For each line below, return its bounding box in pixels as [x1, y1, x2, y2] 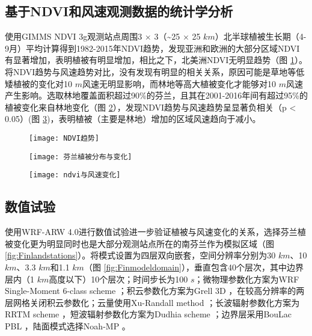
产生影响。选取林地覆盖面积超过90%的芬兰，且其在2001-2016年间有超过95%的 [5, 89, 308, 102]
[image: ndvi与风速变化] [29, 171, 121, 180]
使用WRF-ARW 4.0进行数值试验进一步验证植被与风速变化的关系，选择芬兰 [5, 225, 298, 238]
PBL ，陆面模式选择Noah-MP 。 [5, 319, 130, 332]
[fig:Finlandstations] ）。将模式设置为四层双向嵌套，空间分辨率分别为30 [5, 249, 276, 261]
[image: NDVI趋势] [29, 133, 99, 142]
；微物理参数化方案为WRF [194, 272, 299, 285]
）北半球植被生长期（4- [215, 30, 307, 43]
